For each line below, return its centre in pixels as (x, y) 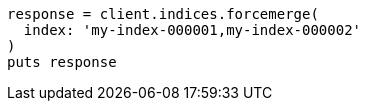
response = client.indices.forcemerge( (163, 14)
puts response (62, 62)
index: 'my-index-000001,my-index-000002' (192, 30)
